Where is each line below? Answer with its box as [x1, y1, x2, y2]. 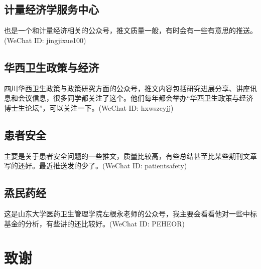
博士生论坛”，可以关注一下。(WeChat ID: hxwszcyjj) [4, 102, 174, 113]
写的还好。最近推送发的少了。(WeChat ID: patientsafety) [4, 160, 187, 171]
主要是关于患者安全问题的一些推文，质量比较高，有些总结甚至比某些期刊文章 [4, 150, 257, 161]
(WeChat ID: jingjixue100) [4, 35, 86, 45]
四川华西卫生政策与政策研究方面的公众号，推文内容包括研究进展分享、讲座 [4, 83, 250, 93]
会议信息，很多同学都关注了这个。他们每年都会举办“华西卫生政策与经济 [18, 93, 253, 103]
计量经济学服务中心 [4, 2, 99, 17]
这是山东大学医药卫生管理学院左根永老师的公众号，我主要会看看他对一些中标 [4, 208, 257, 218]
